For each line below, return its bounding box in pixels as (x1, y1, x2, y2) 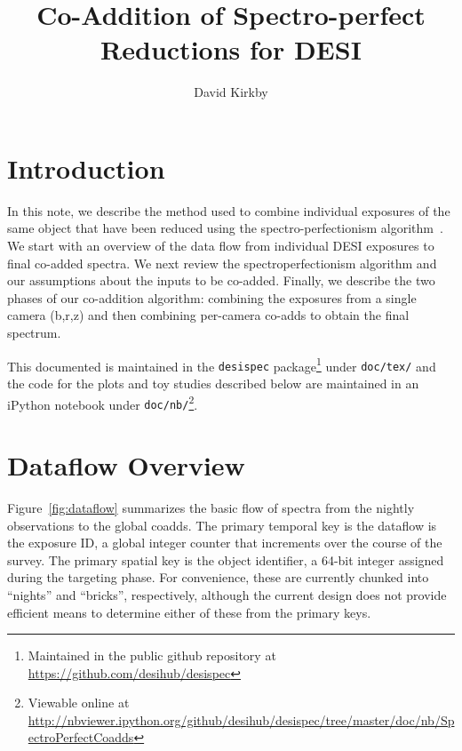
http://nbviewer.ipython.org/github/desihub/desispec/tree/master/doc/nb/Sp (28, 710, 455, 729)
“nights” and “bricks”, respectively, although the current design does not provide (7, 585, 447, 603)
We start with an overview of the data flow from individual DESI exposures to (7, 236, 434, 255)
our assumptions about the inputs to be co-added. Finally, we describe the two (7, 271, 435, 290)
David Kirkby (194, 83, 268, 101)
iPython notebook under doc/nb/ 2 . (7, 392, 198, 413)
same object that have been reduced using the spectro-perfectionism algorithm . (7, 219, 443, 237)
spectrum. (7, 324, 61, 341)
